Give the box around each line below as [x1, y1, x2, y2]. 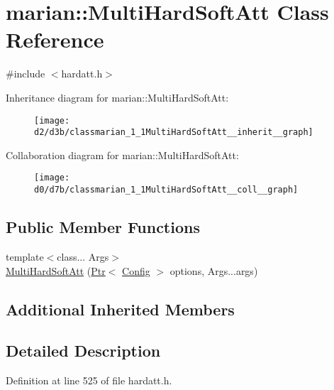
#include [6, 66, 45, 81]
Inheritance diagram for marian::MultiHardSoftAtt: [6, 90, 229, 104]
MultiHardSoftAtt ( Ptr [6, 263, 106, 278]
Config [122, 263, 150, 278]
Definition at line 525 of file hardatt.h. [6, 373, 172, 388]
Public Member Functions [6, 216, 200, 238]
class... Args [57, 249, 109, 264]
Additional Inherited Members [6, 298, 235, 320]
